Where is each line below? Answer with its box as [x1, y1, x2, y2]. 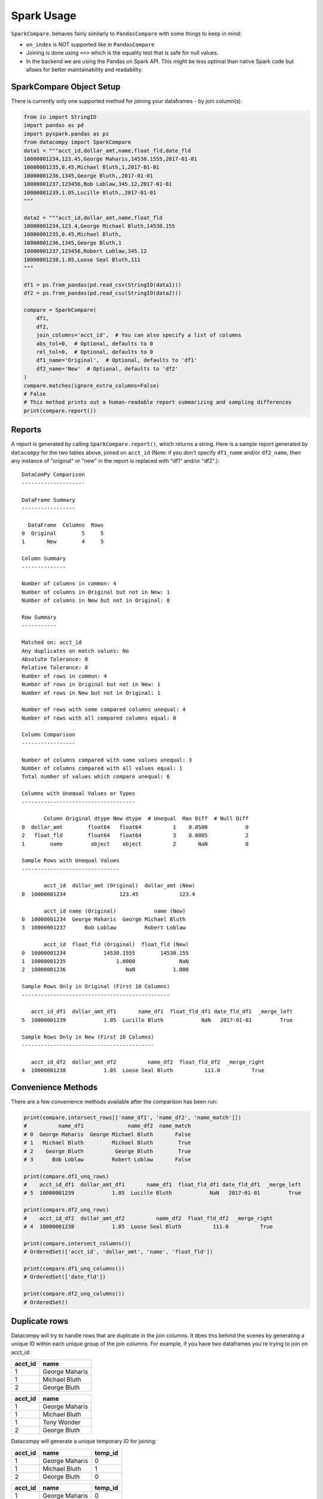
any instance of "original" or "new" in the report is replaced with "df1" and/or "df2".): [11, 457, 220, 464]
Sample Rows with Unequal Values [22, 857, 120, 864]
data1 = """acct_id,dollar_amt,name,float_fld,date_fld [23, 147, 191, 154]
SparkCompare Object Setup [11, 82, 121, 92]
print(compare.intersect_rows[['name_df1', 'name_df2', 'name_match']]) [23, 1114, 242, 1121]
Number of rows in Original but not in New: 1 [22, 681, 161, 688]
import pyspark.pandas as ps [23, 130, 109, 137]
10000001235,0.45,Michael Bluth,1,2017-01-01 [23, 164, 160, 171]
